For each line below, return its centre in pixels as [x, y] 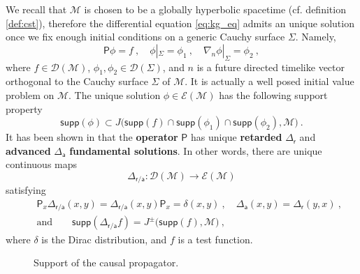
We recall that [36, 9]
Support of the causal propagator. [106, 262]
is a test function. [215, 239]
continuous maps [42, 164]
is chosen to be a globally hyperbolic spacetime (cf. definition [215, 9]
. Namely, [316, 37]
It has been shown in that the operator [92, 137]
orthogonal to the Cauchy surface [77, 81]
